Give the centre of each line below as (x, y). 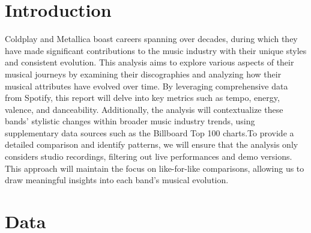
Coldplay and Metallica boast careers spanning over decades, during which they (151, 39)
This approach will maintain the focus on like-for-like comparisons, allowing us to (155, 168)
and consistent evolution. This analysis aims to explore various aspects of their (149, 62)
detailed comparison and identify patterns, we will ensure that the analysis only (152, 144)
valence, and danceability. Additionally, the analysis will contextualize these (144, 109)
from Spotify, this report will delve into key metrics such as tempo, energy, (142, 98)
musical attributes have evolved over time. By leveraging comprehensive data (146, 86)
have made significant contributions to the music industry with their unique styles (156, 50)
